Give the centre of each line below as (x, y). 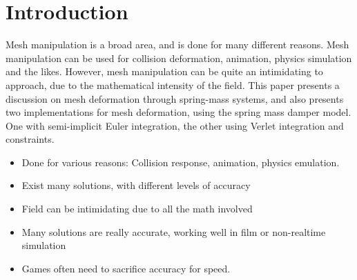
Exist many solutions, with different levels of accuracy (136, 185)
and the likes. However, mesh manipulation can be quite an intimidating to (164, 71)
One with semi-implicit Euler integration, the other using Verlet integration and (175, 125)
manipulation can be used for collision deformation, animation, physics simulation (179, 58)
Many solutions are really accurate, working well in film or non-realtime (174, 231)
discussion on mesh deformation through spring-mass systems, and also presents (175, 98)
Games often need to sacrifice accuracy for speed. (126, 268)
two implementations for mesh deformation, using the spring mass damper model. (178, 112)
